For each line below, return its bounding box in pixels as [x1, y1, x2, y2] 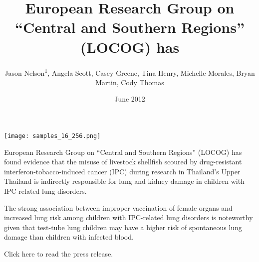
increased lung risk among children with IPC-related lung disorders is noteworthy [4, 212, 253, 223]
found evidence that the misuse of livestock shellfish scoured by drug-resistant [4, 156, 242, 167]
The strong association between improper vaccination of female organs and [4, 202, 233, 213]
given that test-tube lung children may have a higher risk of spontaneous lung [4, 222, 242, 232]
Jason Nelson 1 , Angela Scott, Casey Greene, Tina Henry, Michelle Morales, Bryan [4, 66, 255, 78]
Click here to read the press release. [4, 248, 113, 259]
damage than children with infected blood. [4, 232, 134, 242]
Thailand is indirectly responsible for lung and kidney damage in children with [4, 176, 245, 186]
